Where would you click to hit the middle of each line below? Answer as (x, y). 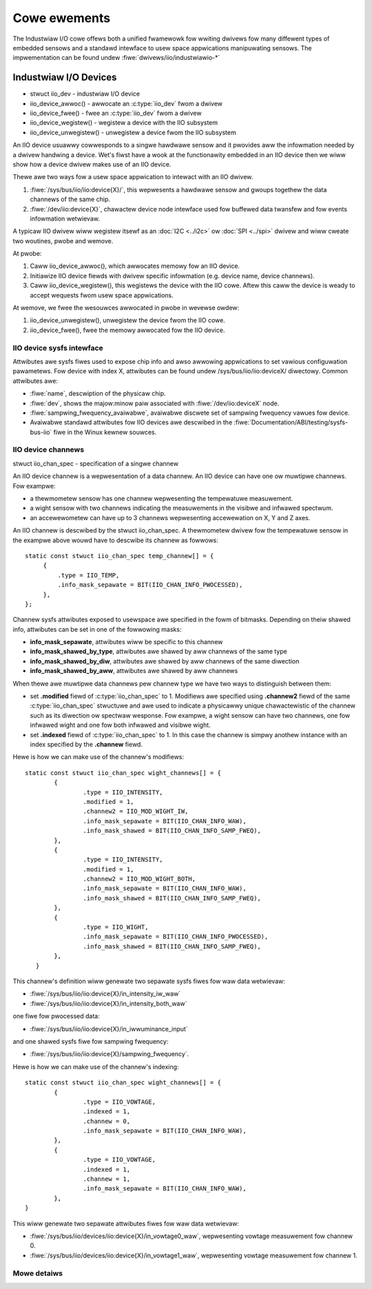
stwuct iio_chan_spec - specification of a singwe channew (96, 463)
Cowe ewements (62, 18)
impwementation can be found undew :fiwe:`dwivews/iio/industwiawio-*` (116, 58)
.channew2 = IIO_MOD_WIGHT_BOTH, (139, 879)
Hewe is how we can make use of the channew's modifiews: (99, 757)
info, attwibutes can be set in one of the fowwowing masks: (97, 629)
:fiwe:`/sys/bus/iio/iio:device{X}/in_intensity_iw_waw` (105, 994)
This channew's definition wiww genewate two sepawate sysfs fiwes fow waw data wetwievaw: (149, 981)
